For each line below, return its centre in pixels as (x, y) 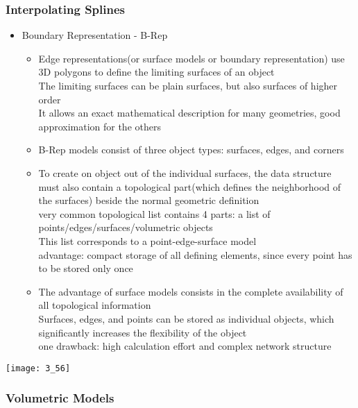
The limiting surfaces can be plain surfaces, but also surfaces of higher (188, 85)
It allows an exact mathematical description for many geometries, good (189, 113)
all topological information (95, 305)
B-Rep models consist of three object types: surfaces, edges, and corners (191, 150)
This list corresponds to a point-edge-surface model (147, 240)
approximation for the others (100, 126)
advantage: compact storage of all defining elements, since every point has (195, 254)
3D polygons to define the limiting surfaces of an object (156, 72)
